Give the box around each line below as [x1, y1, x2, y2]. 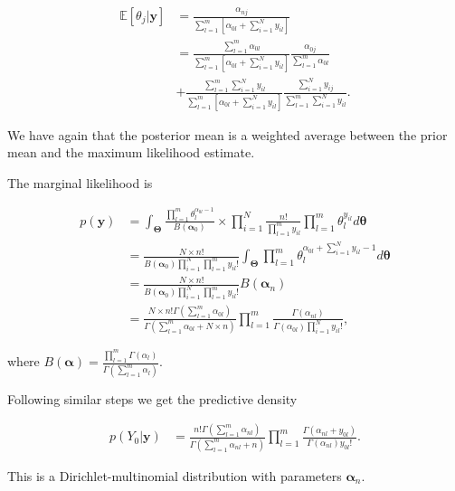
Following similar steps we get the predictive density [7, 389, 298, 408]
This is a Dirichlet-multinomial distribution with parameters [7, 466, 342, 485]
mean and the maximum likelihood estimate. [7, 143, 255, 162]
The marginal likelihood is [7, 173, 153, 192]
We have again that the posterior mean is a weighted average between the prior [7, 125, 448, 144]
